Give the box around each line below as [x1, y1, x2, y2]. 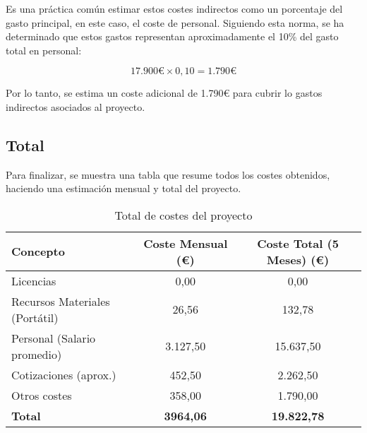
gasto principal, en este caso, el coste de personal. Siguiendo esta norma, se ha [6, 15, 344, 30]
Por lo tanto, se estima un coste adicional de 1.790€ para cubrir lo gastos [6, 85, 323, 100]
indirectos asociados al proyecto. [6, 99, 145, 114]
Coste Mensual [143, 235, 228, 251]
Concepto [11, 243, 65, 260]
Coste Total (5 [257, 235, 339, 251]
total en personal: [6, 42, 82, 57]
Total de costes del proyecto [114, 206, 253, 223]
